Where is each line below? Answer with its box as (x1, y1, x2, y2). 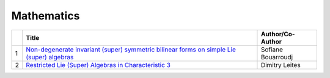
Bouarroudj (260, 53, 293, 61)
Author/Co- (260, 30, 296, 38)
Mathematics (11, 9, 80, 22)
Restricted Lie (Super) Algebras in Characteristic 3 (25, 60, 171, 69)
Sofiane (260, 45, 284, 54)
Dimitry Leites (260, 60, 301, 69)
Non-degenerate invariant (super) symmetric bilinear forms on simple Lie (25, 45, 237, 54)
